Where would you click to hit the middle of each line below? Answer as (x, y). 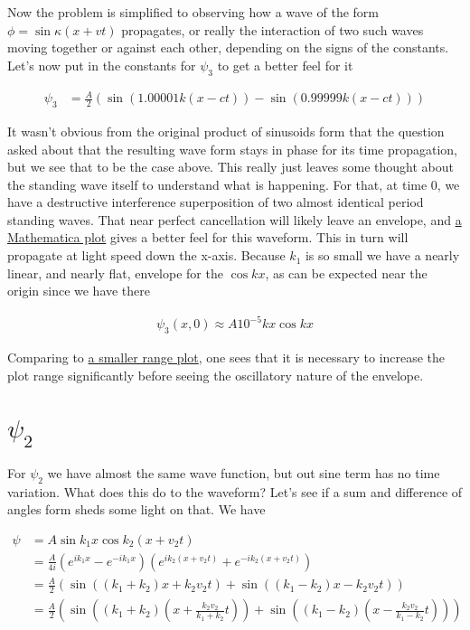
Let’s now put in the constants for (102, 65)
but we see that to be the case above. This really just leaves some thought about (230, 167)
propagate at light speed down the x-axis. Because (146, 255)
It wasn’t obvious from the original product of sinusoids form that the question (226, 131)
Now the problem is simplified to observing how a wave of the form (193, 12)
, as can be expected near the (346, 273)
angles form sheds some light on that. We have (136, 509)
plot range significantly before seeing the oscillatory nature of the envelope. (216, 375)
